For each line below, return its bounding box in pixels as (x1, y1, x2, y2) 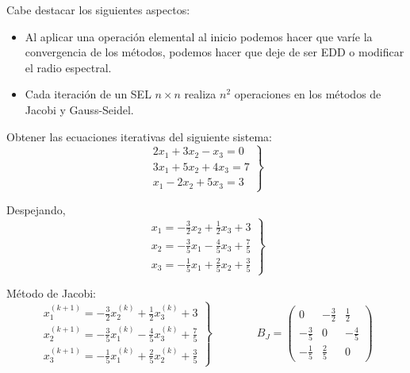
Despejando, (6, 202, 66, 218)
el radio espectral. (25, 59, 112, 75)
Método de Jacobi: (6, 285, 96, 302)
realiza (184, 86, 216, 102)
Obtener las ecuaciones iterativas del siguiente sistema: (6, 128, 272, 144)
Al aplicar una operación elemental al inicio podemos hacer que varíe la (25, 28, 373, 44)
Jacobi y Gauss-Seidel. (25, 101, 134, 117)
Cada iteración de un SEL (25, 86, 151, 102)
